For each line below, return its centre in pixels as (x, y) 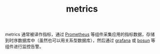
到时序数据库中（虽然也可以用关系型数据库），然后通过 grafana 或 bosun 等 (80, 40)
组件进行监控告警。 (24, 47)
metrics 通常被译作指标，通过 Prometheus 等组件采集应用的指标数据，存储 (80, 35)
